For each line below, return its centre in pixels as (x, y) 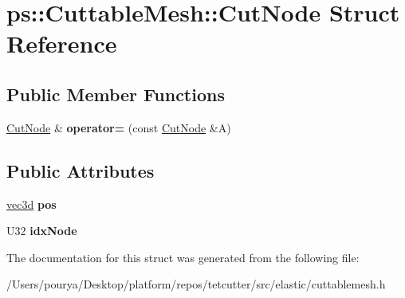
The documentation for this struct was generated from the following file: (183, 257)
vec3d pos (31, 204)
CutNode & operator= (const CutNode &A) (119, 127)
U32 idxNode (42, 231)
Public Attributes (81, 170)
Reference (62, 43)
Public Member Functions (116, 94)
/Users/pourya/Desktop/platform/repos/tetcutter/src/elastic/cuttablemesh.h (196, 284)
